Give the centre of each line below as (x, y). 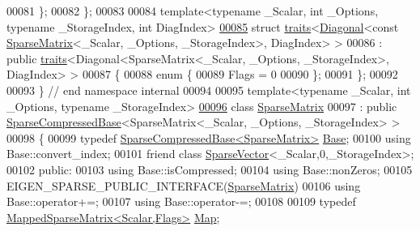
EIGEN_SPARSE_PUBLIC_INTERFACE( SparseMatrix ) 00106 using (184, 185)
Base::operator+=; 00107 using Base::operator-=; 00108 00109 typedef (181, 201)
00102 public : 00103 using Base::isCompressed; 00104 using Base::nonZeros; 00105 (210, 169)
